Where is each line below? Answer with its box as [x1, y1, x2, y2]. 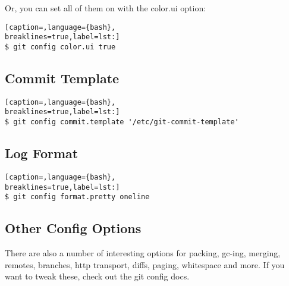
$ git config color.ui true [5, 42, 116, 51]
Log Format [5, 144, 78, 162]
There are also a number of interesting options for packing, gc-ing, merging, [5, 247, 281, 259]
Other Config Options [5, 219, 142, 237]
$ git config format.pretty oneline [5, 193, 150, 202]
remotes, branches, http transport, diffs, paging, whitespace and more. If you [5, 258, 285, 271]
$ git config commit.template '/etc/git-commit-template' [5, 118, 239, 127]
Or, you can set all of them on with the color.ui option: [5, 2, 206, 14]
